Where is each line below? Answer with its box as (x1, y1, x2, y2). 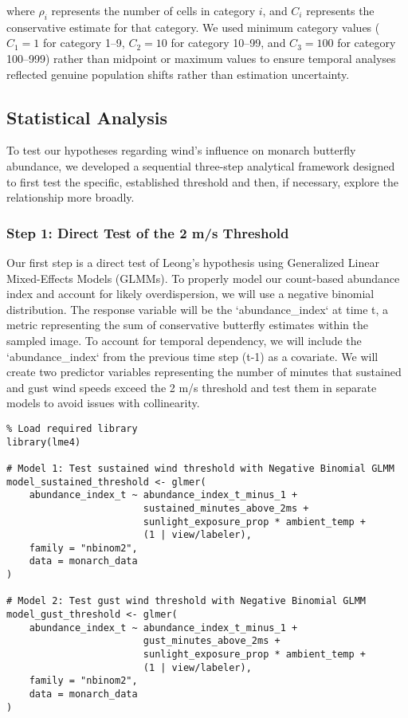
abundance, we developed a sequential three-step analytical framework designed (6, 157, 395, 174)
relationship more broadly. (6, 189, 135, 206)
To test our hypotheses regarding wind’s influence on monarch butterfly (6, 142, 356, 159)
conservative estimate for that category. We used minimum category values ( (6, 18, 380, 35)
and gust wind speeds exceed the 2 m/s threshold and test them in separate (6, 379, 377, 395)
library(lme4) (6, 436, 81, 448)
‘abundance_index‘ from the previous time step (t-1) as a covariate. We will (6, 347, 379, 364)
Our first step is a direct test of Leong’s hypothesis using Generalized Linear (6, 253, 379, 270)
